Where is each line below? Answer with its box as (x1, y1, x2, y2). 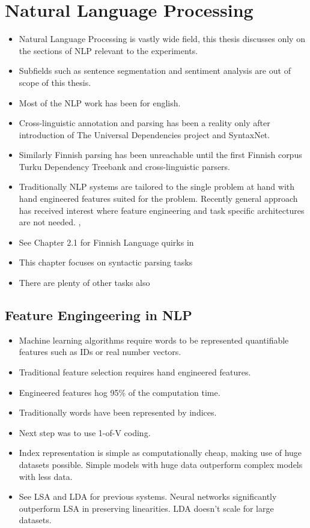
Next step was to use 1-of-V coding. (19, 426, 151, 438)
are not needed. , (19, 216, 81, 228)
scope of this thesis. (19, 76, 91, 88)
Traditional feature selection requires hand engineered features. (19, 366, 251, 378)
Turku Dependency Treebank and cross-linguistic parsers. (19, 160, 230, 172)
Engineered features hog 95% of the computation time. (19, 386, 220, 398)
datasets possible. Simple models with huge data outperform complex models (19, 458, 303, 470)
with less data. (19, 470, 73, 482)
